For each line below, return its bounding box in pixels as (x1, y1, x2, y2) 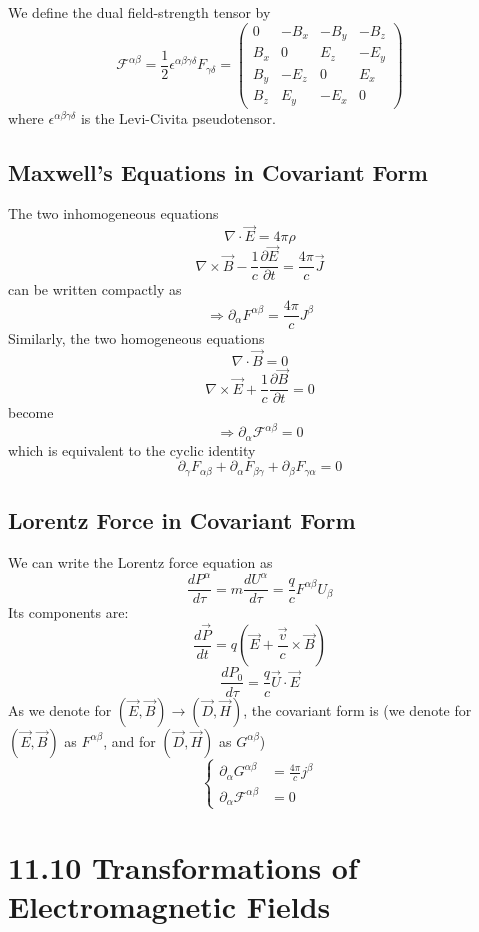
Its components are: (8, 602, 129, 623)
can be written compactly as (8, 279, 182, 300)
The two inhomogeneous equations (8, 203, 219, 224)
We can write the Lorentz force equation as (8, 552, 273, 573)
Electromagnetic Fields (8, 885, 331, 926)
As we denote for (8, 699, 112, 720)
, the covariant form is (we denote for (243, 699, 472, 720)
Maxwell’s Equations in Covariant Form (8, 156, 428, 187)
